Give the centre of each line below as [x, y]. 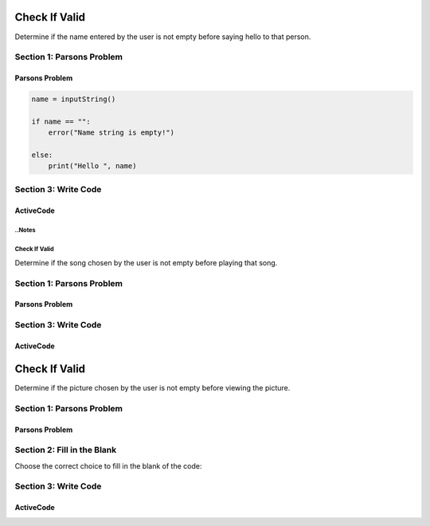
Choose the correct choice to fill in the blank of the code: [108, 465]
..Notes [25, 230]
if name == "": [61, 121]
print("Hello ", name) [92, 166]
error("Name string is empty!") [111, 133]
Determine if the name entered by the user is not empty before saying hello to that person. [163, 37]
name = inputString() [74, 99]
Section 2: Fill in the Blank [66, 450]
